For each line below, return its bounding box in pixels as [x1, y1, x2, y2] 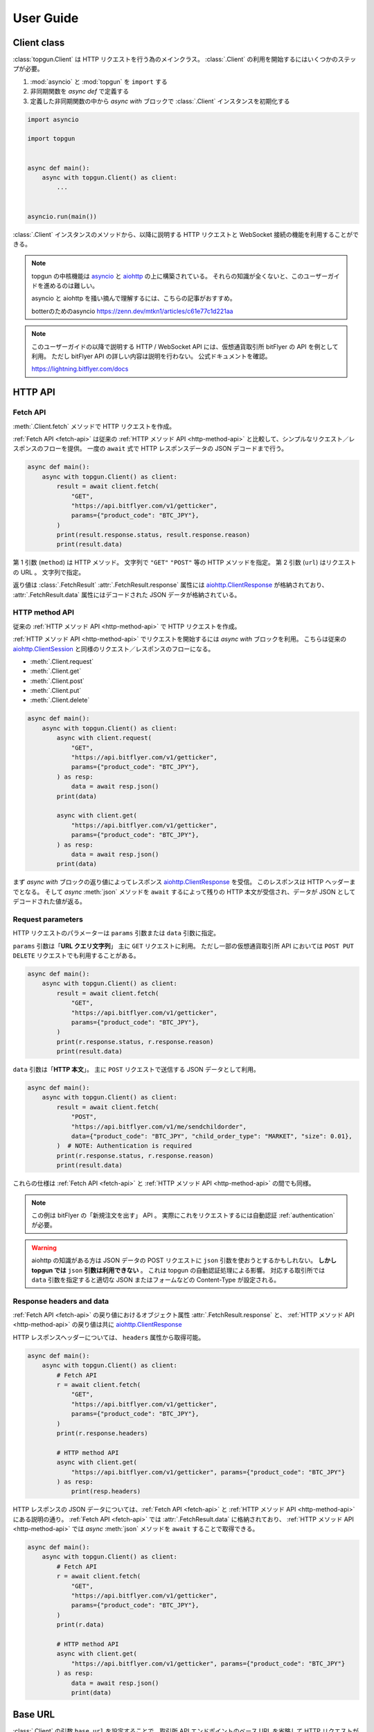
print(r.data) [56, 1621, 105, 1629]
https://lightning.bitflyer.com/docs [31, 364, 129, 373]
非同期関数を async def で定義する [30, 87, 130, 96]
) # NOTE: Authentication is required [56, 1142, 192, 1150]
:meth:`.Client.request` [30, 657, 94, 665]
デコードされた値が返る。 [12, 897, 86, 905]
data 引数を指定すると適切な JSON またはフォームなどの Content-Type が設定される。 [31, 1275, 280, 1284]
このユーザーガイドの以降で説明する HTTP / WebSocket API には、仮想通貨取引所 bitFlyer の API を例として [31, 342, 339, 351]
